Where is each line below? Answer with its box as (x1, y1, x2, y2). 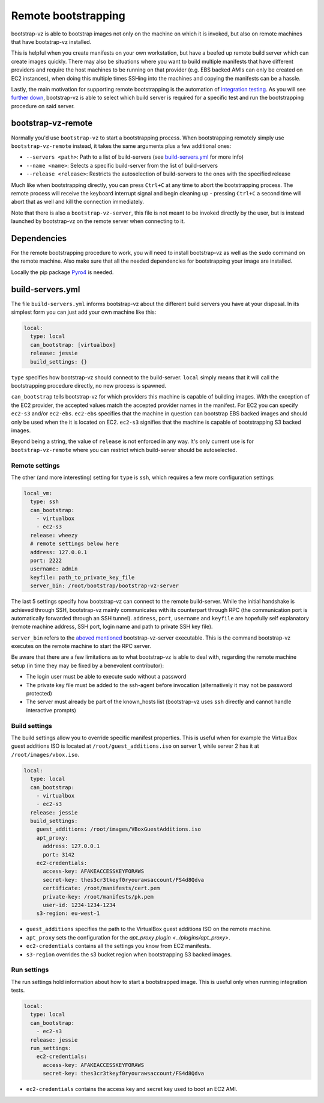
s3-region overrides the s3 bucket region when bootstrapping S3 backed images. (26, 950, 232, 958)
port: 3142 (43, 851, 75, 858)
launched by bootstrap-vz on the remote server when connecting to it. (11, 218, 185, 225)
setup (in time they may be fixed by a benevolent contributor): (11, 662, 164, 669)
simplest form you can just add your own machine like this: (11, 308, 157, 316)
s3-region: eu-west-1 (36, 910, 100, 917)
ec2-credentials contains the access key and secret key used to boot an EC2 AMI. (26, 1086, 238, 1093)
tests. (11, 986, 25, 994)
